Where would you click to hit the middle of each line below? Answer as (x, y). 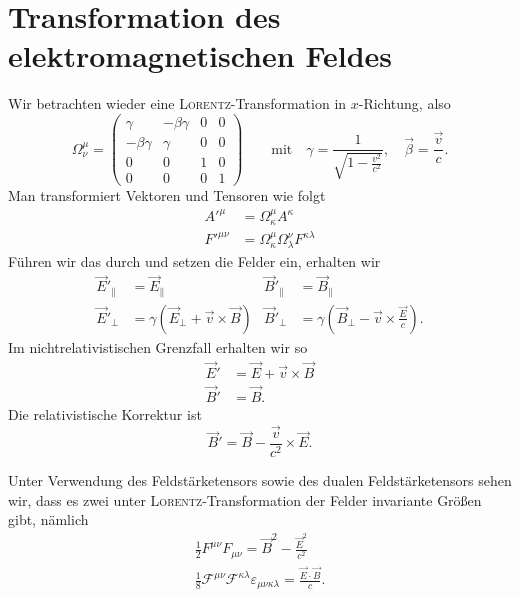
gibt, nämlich (48, 519)
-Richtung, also (404, 103)
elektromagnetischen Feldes (200, 55)
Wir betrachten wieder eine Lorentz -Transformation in (177, 103)
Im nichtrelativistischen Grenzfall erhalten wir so (158, 346)
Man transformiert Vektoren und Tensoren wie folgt (167, 195)
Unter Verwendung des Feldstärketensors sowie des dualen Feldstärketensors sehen (260, 479)
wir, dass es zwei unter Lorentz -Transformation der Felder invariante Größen (245, 499)
